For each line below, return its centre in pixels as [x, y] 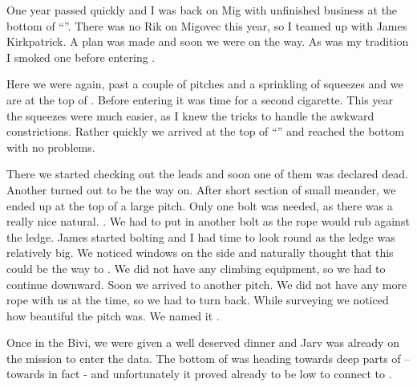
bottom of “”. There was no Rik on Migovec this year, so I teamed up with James [207, 25]
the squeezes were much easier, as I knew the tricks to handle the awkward [190, 115]
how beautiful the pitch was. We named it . [113, 315]
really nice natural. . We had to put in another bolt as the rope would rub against [208, 221]
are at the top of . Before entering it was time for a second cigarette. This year [200, 99]
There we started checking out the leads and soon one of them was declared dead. [207, 174]
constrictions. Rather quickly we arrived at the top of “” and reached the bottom [205, 131]
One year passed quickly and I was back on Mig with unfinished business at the [202, 10]
